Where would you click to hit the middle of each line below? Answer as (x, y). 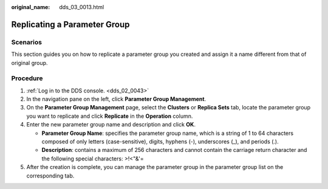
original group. (29, 63)
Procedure (27, 78)
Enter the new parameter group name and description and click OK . (111, 125)
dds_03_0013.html (82, 7)
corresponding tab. (50, 176)
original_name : (31, 7)
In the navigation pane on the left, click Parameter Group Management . (116, 99)
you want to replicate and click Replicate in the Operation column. (110, 116)
